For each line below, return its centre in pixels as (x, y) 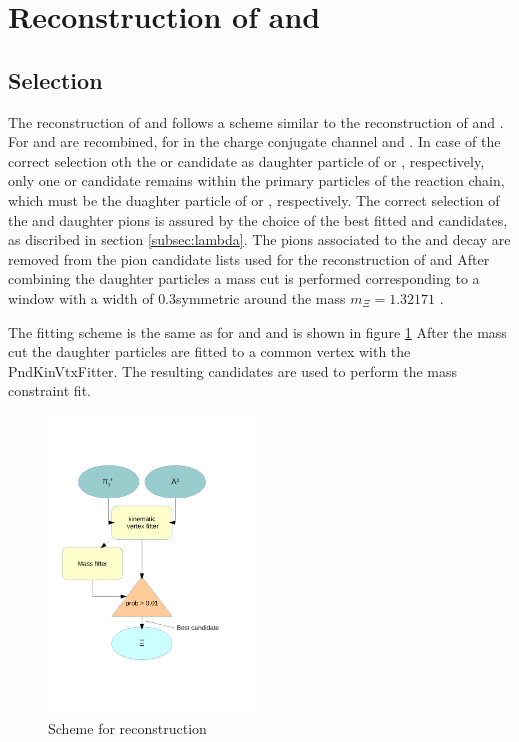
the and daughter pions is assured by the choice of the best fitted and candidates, (258, 219)
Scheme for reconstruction (127, 728)
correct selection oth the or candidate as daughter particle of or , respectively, (246, 160)
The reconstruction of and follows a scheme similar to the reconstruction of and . (256, 121)
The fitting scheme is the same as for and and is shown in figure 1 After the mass (257, 331)
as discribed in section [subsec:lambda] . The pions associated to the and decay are (259, 239)
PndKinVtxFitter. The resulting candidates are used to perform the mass (232, 370)
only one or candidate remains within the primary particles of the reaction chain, (256, 180)
